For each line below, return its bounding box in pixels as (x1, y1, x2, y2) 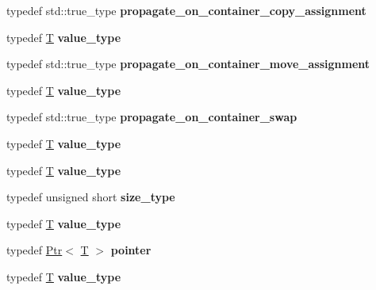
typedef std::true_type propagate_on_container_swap (6, 109, 297, 125)
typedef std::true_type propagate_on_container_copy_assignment (6, 2, 366, 18)
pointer (110, 242, 152, 258)
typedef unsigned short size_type (6, 189, 175, 205)
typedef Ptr (6, 242, 63, 258)
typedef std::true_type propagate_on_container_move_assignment (6, 55, 370, 72)
